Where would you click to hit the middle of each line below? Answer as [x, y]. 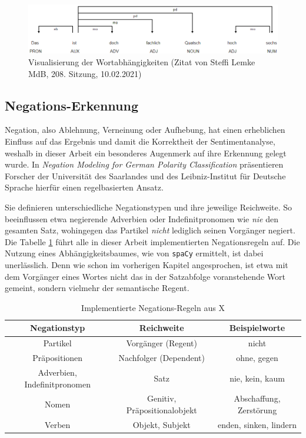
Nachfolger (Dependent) [162, 358]
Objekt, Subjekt [162, 424]
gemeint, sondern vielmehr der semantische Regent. [97, 288]
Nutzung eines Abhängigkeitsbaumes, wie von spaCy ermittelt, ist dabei [134, 253]
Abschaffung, [257, 398]
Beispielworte [257, 328]
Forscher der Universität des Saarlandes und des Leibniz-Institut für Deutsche [145, 175]
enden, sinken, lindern [257, 424]
